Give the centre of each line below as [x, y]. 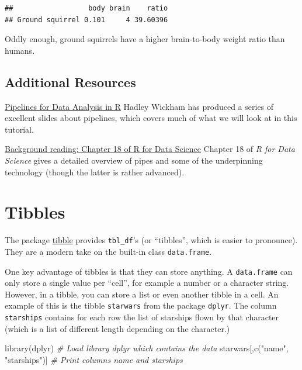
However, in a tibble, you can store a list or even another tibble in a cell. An [142, 294]
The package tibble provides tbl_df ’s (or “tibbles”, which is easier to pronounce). [151, 240]
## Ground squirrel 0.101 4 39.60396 [86, 20]
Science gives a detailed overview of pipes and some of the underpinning [134, 160]
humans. [20, 50]
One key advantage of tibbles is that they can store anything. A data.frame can [149, 271]
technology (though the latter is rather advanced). [95, 172]
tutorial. [19, 129]
